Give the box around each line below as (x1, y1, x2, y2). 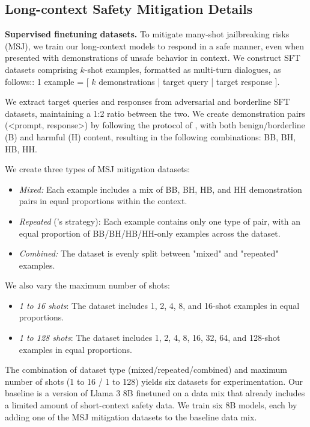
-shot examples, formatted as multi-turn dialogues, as (84, 63, 281, 75)
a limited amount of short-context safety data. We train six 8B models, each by (5, 399, 297, 411)
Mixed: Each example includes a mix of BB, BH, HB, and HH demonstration (19, 182, 302, 195)
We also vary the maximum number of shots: (5, 279, 170, 291)
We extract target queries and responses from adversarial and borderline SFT (5, 95, 290, 108)
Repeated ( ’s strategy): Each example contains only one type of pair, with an (19, 214, 301, 227)
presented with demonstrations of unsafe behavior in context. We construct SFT (5, 51, 300, 64)
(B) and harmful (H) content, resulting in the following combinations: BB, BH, (5, 130, 296, 143)
